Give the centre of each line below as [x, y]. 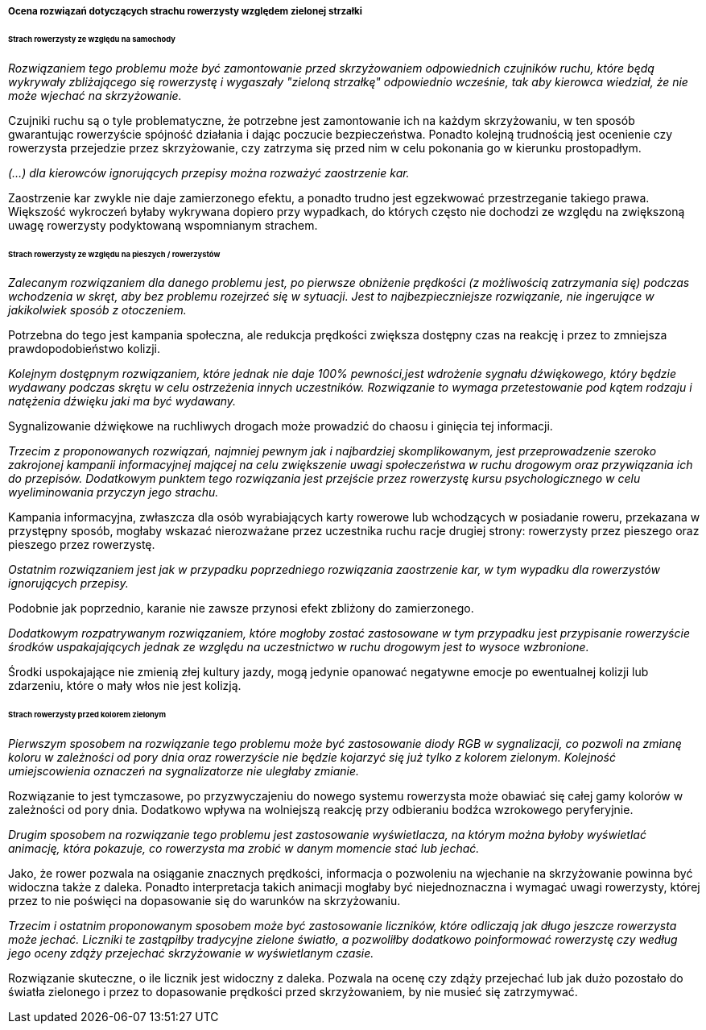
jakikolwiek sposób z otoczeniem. [97, 310]
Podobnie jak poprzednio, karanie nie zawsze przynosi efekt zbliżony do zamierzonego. [241, 608]
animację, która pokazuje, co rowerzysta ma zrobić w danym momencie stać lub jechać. [244, 849]
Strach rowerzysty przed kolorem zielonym [87, 715]
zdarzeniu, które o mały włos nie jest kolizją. [125, 686]
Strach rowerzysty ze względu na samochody [92, 39]
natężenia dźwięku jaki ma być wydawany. [122, 401]
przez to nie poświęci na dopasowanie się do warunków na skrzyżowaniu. [204, 901]
